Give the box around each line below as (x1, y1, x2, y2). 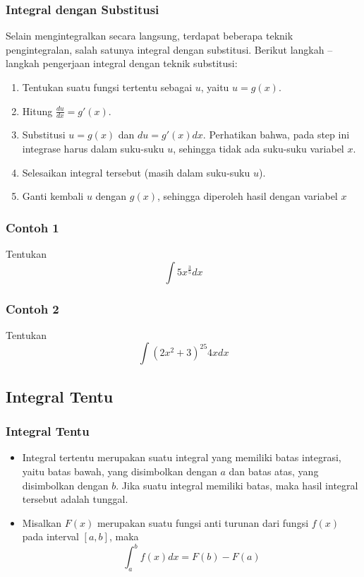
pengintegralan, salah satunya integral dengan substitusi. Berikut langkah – (6, 42, 333, 56)
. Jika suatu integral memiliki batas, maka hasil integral (116, 477, 358, 492)
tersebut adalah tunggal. (22, 492, 128, 506)
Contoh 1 (6, 218, 59, 236)
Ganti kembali (22, 189, 84, 203)
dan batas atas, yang (229, 464, 319, 479)
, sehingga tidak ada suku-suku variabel (173, 141, 344, 156)
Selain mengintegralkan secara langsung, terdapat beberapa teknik (6, 28, 293, 43)
